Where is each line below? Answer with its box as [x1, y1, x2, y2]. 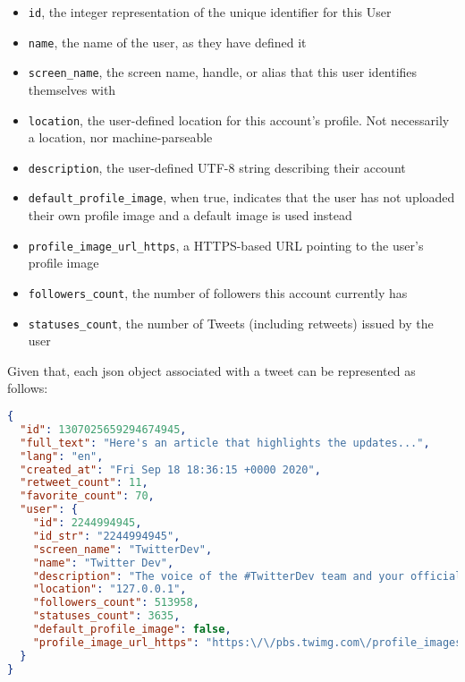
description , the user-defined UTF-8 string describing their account [28, 158, 406, 176]
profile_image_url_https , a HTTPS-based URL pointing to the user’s [28, 235, 424, 254]
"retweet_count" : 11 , [20, 476, 148, 490]
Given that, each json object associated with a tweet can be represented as [7, 361, 416, 379]
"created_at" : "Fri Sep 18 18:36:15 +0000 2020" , [20, 463, 321, 476]
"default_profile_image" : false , [32, 623, 232, 636]
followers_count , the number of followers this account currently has [28, 283, 408, 302]
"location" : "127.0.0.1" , [32, 583, 187, 596]
